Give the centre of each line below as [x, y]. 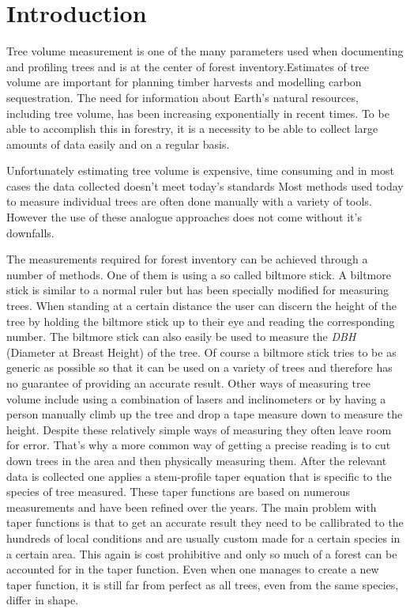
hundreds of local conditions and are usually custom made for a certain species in [203, 537]
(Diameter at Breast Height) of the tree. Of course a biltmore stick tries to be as [201, 352]
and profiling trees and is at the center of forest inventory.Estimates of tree [188, 66]
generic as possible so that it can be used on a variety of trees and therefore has [199, 367]
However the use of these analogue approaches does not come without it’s [184, 217]
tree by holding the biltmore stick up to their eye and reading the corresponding [201, 321]
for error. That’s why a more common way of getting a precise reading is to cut [199, 445]
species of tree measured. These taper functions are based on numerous [179, 492]
